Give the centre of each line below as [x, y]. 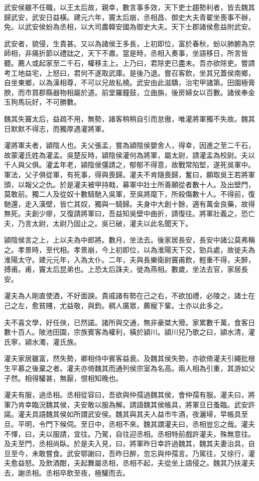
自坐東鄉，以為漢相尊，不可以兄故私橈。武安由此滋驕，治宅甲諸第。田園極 [126, 82]
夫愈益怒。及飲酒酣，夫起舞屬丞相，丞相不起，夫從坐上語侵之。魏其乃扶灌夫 [129, 463]
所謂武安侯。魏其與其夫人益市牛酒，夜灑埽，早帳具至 [161, 414]
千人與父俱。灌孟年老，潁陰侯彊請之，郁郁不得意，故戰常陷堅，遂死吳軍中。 [129, 165]
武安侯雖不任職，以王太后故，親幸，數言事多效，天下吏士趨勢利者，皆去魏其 [129, 7]
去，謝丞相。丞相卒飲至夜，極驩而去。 [67, 472]
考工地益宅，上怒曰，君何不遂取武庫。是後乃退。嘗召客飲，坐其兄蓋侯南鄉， [129, 72]
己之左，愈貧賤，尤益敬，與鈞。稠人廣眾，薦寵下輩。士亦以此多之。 [116, 305]
